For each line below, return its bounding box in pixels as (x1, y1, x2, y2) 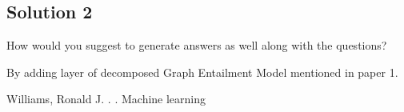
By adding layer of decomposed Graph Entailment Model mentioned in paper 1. (6, 63, 398, 80)
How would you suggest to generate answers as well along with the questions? (6, 37, 387, 54)
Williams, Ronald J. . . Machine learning (6, 90, 206, 107)
